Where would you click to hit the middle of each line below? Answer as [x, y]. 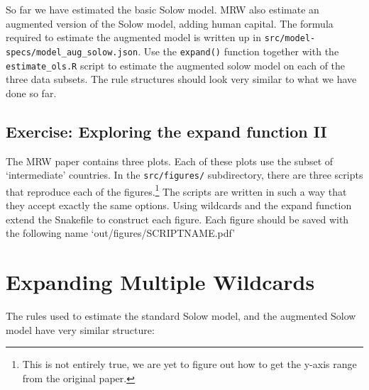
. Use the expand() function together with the [238, 51]
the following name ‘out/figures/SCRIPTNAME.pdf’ [121, 233]
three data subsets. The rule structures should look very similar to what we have [181, 79]
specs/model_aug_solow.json [72, 52]
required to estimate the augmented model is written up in [133, 37]
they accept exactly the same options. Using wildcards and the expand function [179, 205]
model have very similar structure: [80, 329]
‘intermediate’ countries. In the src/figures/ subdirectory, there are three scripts [184, 175]
